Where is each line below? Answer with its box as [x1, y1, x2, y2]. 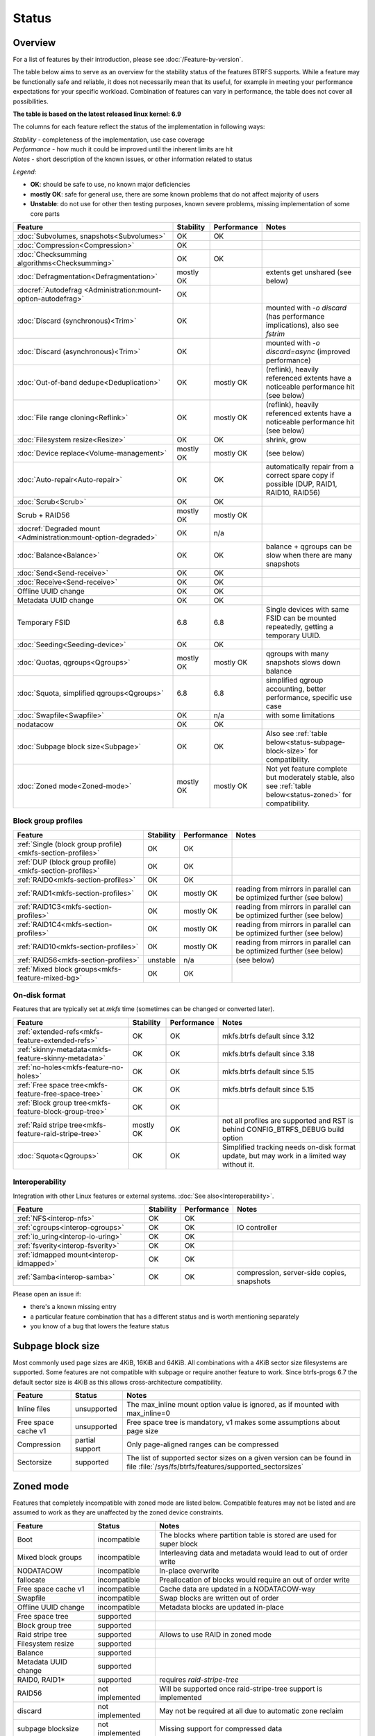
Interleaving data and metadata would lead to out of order [158, 1548, 348, 1558]
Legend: [12, 167, 37, 176]
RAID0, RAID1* [17, 1674, 65, 1684]
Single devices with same [265, 604, 349, 614]
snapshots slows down [265, 657, 341, 667]
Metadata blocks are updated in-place [158, 1602, 284, 1612]
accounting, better [265, 684, 326, 694]
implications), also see [265, 320, 340, 330]
